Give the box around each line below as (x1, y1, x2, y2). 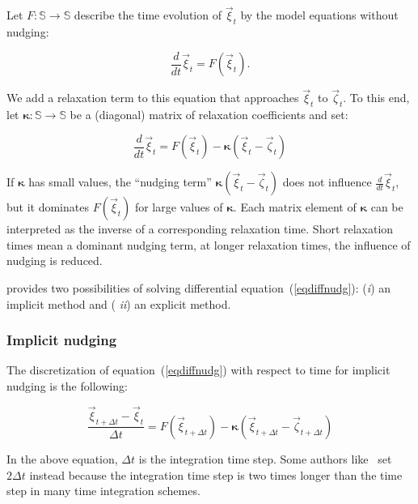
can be (370, 199, 403, 216)
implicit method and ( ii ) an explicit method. (6, 295, 231, 312)
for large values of (134, 199, 223, 216)
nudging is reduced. (6, 252, 103, 269)
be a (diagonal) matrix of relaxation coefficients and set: (70, 106, 348, 123)
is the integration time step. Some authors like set (138, 450, 392, 467)
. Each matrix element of (233, 199, 357, 216)
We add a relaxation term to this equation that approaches (6, 89, 299, 106)
